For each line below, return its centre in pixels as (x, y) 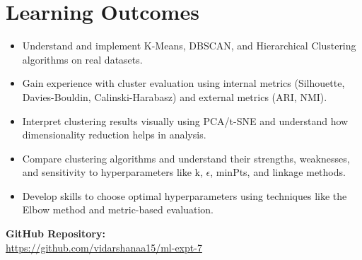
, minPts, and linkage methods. (278, 172)
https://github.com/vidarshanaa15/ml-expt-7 (104, 247)
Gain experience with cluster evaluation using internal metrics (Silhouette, (183, 83)
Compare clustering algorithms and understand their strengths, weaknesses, (186, 158)
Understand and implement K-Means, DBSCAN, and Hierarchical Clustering (189, 46)
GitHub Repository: (56, 234)
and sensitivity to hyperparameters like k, (112, 172)
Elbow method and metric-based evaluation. (118, 209)
